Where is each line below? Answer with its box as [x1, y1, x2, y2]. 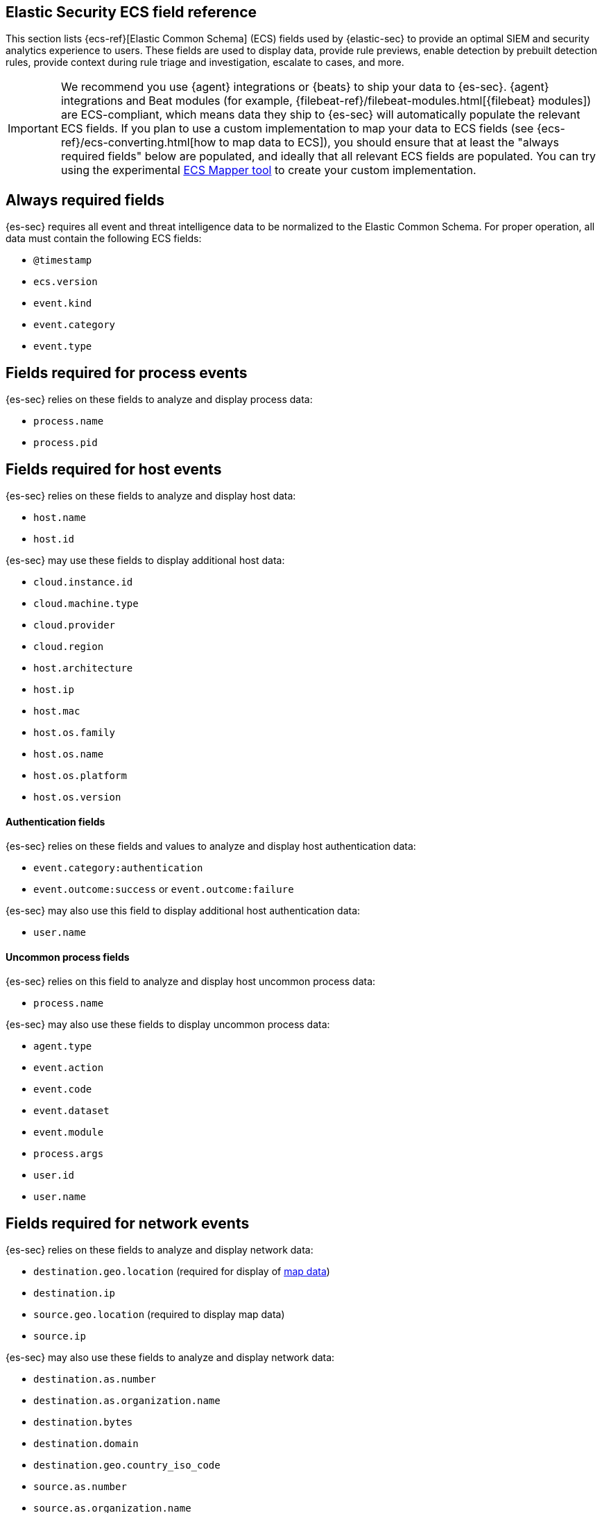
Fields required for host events [6, 460, 222, 478]
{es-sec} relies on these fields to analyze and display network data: [6, 1244, 313, 1256]
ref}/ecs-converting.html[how [60, 135, 216, 150]
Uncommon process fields [6, 950, 130, 963]
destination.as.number [33, 1374, 157, 1385]
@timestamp [33, 255, 92, 266]
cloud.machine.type [33, 597, 139, 609]
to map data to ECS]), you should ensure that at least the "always [218, 135, 559, 150]
